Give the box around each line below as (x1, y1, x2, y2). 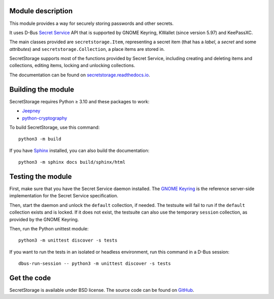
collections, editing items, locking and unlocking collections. (9, 63, 135, 69)
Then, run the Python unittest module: (9, 225, 89, 231)
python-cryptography (22, 115, 67, 121)
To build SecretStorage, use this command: (9, 124, 100, 130)
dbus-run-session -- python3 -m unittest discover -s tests (18, 261, 171, 266)
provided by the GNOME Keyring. (9, 216, 79, 222)
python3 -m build (18, 136, 61, 142)
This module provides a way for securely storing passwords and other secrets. (9, 20, 174, 26)
